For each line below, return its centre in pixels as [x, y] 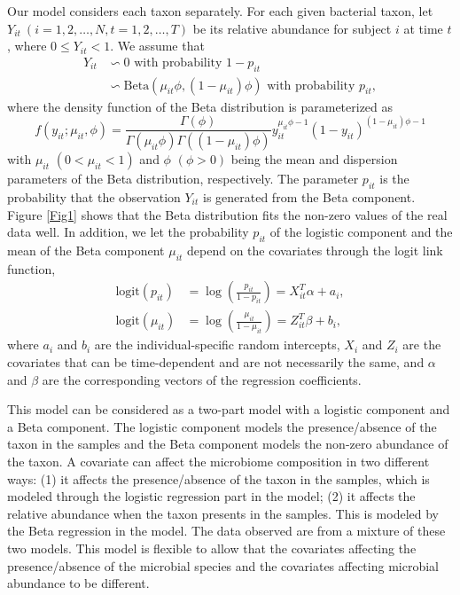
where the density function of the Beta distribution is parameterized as [200, 106]
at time [423, 28]
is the [394, 179]
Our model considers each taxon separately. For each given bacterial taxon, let [220, 11]
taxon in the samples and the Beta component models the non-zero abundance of [228, 444]
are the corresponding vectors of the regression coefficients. [202, 379]
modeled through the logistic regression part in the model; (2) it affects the [211, 496]
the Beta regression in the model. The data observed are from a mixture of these [226, 531]
